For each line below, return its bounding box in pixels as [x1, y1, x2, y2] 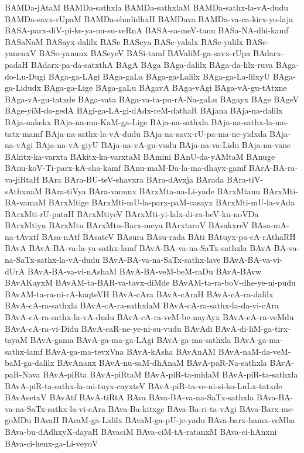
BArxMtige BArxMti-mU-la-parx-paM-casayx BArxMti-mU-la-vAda [48, 196, 295, 208]
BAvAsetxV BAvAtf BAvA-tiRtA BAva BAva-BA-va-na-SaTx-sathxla [5, 391, 254, 403]
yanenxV [5, 47, 36, 59]
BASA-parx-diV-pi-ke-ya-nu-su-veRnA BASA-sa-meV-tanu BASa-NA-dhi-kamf [5, 24, 289, 36]
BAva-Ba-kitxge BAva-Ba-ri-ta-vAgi [108, 402, 237, 414]
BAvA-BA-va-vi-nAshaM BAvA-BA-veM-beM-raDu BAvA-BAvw [27, 265, 262, 277]
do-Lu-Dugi [5, 70, 46, 82]
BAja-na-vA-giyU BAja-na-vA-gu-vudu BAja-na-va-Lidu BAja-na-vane [35, 139, 291, 151]
